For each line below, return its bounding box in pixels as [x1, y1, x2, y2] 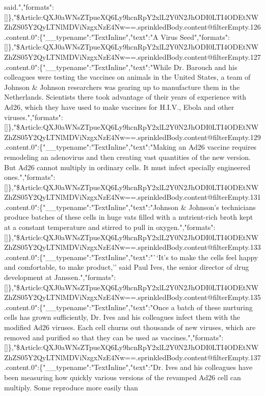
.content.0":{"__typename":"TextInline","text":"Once [4, 301, 169, 312]
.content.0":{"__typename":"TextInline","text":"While [4, 61, 172, 72]
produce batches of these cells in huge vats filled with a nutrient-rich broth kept [4, 212, 253, 222]
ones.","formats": [4, 172, 56, 182]
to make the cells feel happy [171, 251, 258, 262]
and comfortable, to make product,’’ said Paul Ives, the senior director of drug [4, 262, 249, 272]
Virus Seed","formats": [161, 31, 230, 42]
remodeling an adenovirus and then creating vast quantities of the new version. [4, 151, 251, 162]
